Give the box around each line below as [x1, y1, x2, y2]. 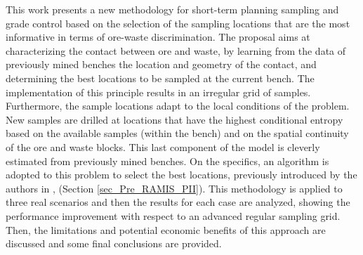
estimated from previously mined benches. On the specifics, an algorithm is [6, 153, 329, 168]
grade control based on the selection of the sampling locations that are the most [6, 15, 350, 30]
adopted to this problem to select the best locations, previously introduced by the [6, 167, 357, 182]
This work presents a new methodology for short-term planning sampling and [6, 2, 339, 16]
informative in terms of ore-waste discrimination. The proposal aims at [6, 30, 310, 44]
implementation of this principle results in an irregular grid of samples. [6, 84, 311, 99]
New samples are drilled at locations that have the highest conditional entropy [6, 112, 343, 126]
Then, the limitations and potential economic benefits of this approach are [6, 222, 326, 237]
